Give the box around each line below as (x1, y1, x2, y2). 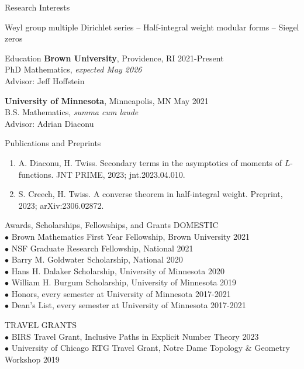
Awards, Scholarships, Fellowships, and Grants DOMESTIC (5, 219, 219, 231)
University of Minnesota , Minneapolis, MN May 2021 (5, 94, 209, 106)
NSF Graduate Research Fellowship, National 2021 (11, 242, 194, 254)
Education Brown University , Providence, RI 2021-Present (5, 51, 224, 64)
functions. (18, 168, 54, 180)
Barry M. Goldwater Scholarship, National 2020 (11, 253, 183, 265)
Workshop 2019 (5, 353, 60, 365)
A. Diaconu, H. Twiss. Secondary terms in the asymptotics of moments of (18, 156, 282, 168)
